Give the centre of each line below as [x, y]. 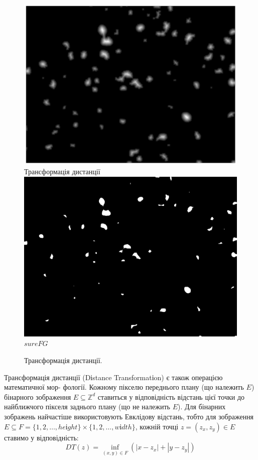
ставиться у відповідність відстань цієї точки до [171, 396]
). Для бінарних [202, 407]
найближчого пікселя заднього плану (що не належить [87, 407]
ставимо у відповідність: [41, 437]
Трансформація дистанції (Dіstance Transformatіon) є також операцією [113, 377]
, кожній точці [157, 426]
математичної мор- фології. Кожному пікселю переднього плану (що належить [124, 387]
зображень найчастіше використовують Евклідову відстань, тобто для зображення [129, 416]
